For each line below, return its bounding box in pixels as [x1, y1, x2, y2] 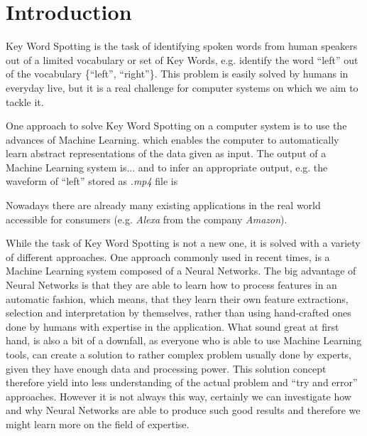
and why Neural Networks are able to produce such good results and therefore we [6, 403, 361, 418]
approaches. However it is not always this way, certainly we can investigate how [6, 388, 351, 403]
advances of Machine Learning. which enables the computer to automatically [6, 132, 339, 147]
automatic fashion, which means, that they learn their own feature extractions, [6, 291, 349, 306]
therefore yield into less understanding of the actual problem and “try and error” [6, 375, 358, 390]
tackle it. [6, 94, 44, 109]
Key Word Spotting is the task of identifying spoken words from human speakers [6, 38, 358, 53]
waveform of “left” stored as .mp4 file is [6, 174, 178, 188]
